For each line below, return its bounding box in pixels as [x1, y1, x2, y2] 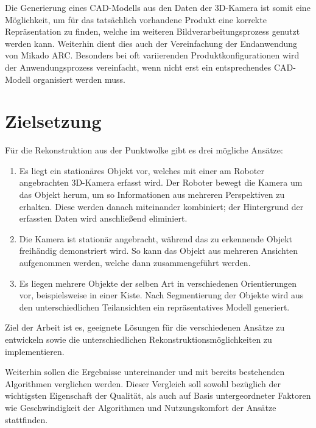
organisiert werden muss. [33, 72, 125, 85]
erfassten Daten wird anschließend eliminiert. [19, 212, 188, 225]
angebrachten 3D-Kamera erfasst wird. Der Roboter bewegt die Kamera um [19, 176, 303, 189]
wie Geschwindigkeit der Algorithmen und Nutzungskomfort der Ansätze [5, 401, 276, 413]
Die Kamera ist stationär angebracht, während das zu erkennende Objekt [19, 232, 293, 245]
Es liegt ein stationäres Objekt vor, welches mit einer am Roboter [19, 164, 264, 177]
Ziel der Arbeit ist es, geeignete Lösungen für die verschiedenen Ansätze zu [5, 321, 285, 334]
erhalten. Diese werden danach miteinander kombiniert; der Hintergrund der [19, 200, 304, 212]
